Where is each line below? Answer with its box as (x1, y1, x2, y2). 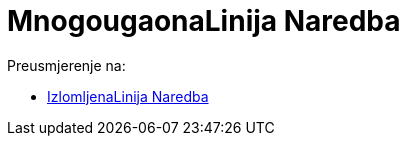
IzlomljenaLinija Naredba (47, 87, 209, 105)
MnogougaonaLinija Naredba (7, 4, 401, 38)
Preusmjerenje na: (7, 56, 126, 74)
